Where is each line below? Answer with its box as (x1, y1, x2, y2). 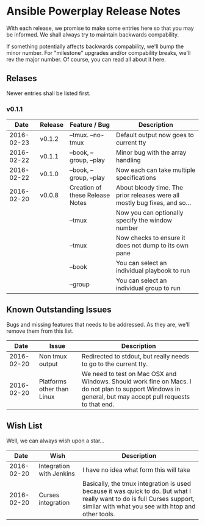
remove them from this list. (6, 327, 74, 335)
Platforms (38, 377, 67, 385)
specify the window (115, 216, 173, 225)
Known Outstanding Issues (6, 305, 112, 315)
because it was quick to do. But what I (82, 486, 191, 495)
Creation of (69, 183, 102, 192)
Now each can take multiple (115, 166, 196, 174)
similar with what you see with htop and (82, 502, 196, 510)
